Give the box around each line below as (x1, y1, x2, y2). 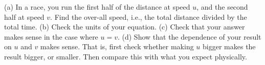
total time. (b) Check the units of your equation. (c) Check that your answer (4, 21, 245, 32)
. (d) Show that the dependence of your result (117, 31, 261, 42)
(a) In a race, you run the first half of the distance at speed (4, 2, 190, 12)
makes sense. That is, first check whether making (40, 41, 194, 52)
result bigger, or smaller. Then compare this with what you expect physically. (4, 51, 247, 61)
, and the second (196, 2, 248, 12)
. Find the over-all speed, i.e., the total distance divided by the (50, 11, 247, 22)
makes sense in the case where (4, 31, 98, 42)
